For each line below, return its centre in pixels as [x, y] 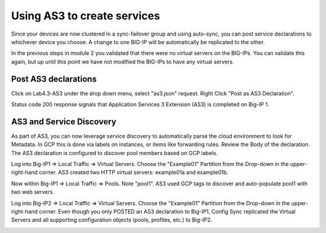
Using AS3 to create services [85, 16]
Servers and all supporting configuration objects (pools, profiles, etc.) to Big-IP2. [112, 220]
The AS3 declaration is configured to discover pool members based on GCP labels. [114, 153]
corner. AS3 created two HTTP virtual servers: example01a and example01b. [134, 173]
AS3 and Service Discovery [64, 122]
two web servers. [33, 192]
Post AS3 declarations [54, 79]
